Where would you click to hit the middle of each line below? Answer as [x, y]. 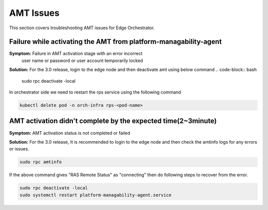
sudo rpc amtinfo [41, 162]
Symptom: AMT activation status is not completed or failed [70, 133]
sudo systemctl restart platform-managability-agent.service [96, 195]
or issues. [19, 149]
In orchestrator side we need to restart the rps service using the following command [95, 92]
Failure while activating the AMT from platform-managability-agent [115, 42]
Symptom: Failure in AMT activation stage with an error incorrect [76, 53]
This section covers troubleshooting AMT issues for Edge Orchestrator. [82, 28]
